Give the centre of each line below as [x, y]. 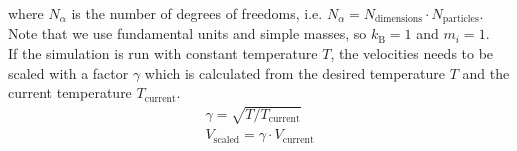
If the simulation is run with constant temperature [163, 53]
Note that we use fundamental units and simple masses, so [187, 33]
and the [486, 72]
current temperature [70, 92]
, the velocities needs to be [412, 53]
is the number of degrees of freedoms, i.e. [197, 13]
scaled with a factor [68, 72]
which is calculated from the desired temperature [294, 72]
